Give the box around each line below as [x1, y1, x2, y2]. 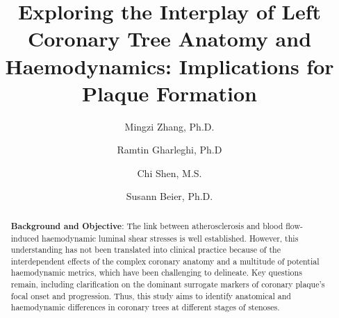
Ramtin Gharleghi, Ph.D [117, 142, 222, 157]
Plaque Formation [82, 78, 257, 107]
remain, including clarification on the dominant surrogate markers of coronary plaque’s [10, 278, 325, 290]
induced [10, 232, 40, 244]
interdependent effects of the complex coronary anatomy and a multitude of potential [10, 255, 320, 267]
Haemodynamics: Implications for [5, 51, 334, 80]
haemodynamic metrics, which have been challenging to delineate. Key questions [10, 267, 302, 278]
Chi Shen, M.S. [137, 165, 202, 180]
